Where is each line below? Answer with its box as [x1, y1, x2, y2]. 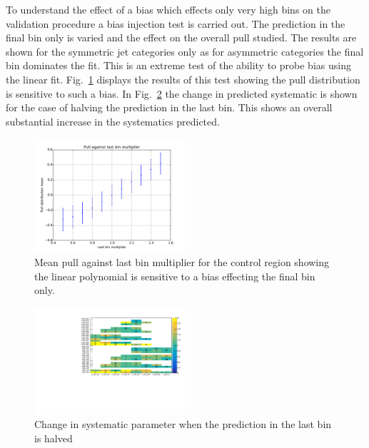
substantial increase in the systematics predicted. [6, 113, 220, 128]
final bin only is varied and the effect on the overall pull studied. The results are [6, 30, 357, 45]
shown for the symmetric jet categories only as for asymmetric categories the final [6, 44, 364, 58]
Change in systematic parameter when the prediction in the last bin [34, 417, 332, 432]
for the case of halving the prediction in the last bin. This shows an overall [6, 100, 333, 115]
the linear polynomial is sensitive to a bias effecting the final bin [34, 268, 315, 283]
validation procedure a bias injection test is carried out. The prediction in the [6, 16, 345, 31]
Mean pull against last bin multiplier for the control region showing [34, 254, 330, 269]
